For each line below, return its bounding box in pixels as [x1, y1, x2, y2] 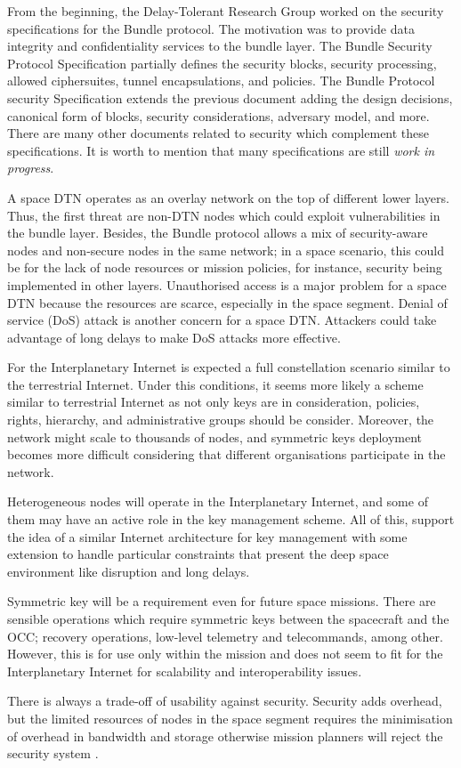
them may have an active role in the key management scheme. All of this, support [7, 510, 455, 529]
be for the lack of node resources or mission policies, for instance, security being [7, 258, 442, 277]
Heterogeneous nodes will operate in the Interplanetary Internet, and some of [7, 492, 428, 511]
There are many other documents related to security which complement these [7, 124, 430, 142]
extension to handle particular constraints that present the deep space [7, 545, 389, 563]
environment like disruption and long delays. [7, 562, 250, 580]
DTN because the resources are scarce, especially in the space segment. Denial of [7, 293, 448, 311]
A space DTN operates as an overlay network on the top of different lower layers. [7, 188, 449, 206]
